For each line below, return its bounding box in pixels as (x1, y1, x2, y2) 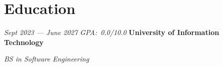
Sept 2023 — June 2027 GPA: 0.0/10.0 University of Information (4, 27, 219, 37)
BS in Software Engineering (4, 53, 89, 64)
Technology (4, 36, 44, 47)
